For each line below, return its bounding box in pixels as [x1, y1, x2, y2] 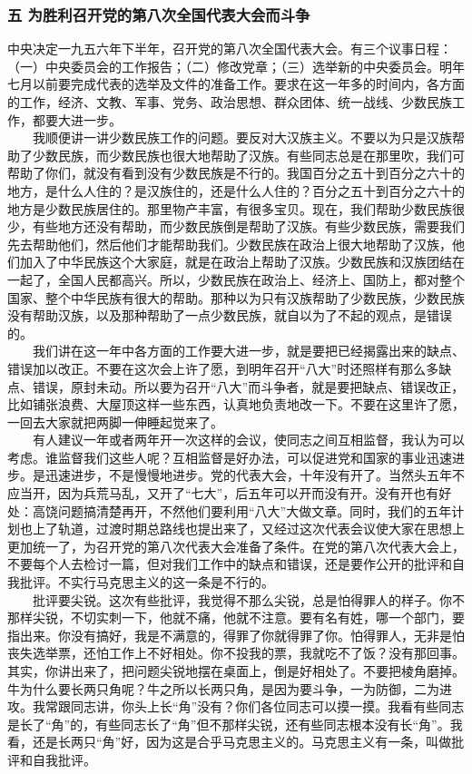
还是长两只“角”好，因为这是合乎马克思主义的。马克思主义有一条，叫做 [32, 732, 452, 751]
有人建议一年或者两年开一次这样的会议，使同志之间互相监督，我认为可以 [32, 430, 465, 449]
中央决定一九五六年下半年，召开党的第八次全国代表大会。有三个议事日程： [7, 39, 452, 58]
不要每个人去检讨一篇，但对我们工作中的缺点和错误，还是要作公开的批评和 [7, 554, 452, 573]
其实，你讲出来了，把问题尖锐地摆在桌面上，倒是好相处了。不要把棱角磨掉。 [7, 661, 465, 680]
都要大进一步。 [32, 110, 122, 129]
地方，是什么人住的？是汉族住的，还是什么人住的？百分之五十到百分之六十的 [7, 181, 465, 200]
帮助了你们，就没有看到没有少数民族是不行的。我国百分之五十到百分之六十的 [7, 163, 465, 182]
